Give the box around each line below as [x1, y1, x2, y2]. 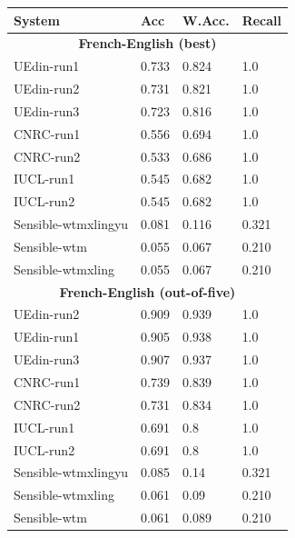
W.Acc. [182, 10, 230, 29]
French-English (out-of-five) [59, 282, 236, 301]
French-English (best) [78, 34, 217, 53]
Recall [241, 10, 281, 29]
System [14, 10, 60, 29]
